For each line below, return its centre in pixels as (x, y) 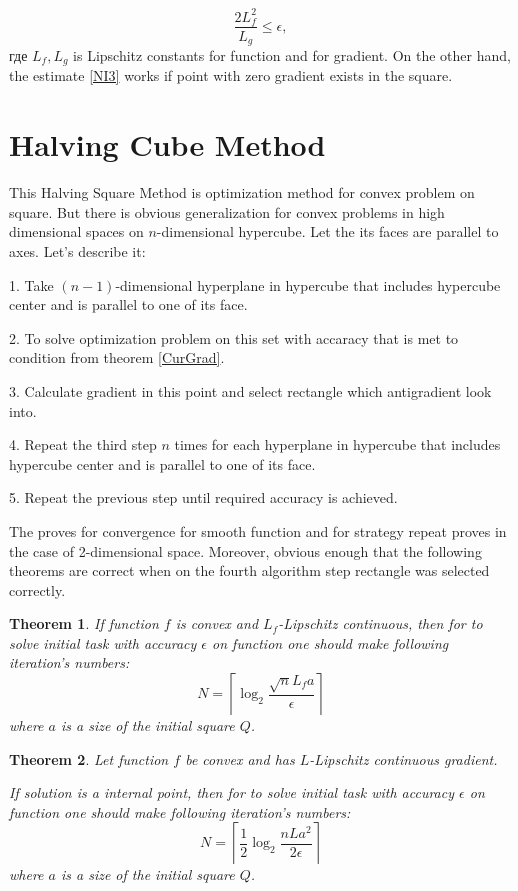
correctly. (37, 589)
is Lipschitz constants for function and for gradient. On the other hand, (292, 55)
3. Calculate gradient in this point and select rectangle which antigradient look (250, 390)
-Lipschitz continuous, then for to (380, 623)
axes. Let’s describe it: (77, 250)
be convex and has (240, 758)
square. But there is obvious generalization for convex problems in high (227, 211)
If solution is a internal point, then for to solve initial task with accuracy (232, 792)
